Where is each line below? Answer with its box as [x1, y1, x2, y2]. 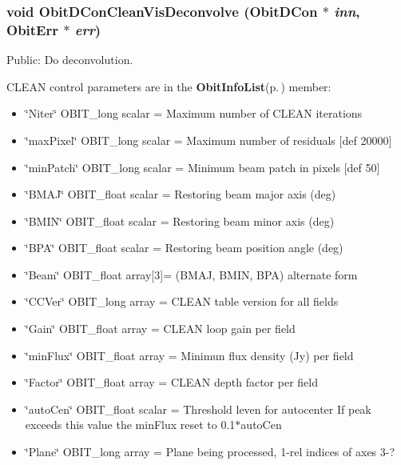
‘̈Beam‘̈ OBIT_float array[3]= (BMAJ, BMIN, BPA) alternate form [25, 266, 358, 283]
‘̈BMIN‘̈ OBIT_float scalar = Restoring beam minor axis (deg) [25, 212, 335, 229]
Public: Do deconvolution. [6, 51, 133, 68]
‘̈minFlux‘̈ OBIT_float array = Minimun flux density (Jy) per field [25, 347, 354, 363]
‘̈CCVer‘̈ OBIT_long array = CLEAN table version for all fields [25, 293, 339, 310]
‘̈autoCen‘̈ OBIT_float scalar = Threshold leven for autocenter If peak [25, 400, 371, 417]
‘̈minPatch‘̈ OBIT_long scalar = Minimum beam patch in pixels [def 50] [25, 158, 380, 175]
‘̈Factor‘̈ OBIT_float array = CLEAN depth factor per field [25, 374, 318, 391]
